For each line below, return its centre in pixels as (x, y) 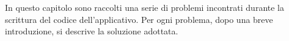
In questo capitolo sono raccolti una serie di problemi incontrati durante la (145, 7)
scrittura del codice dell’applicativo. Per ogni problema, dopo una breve (139, 19)
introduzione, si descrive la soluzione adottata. (92, 31)
